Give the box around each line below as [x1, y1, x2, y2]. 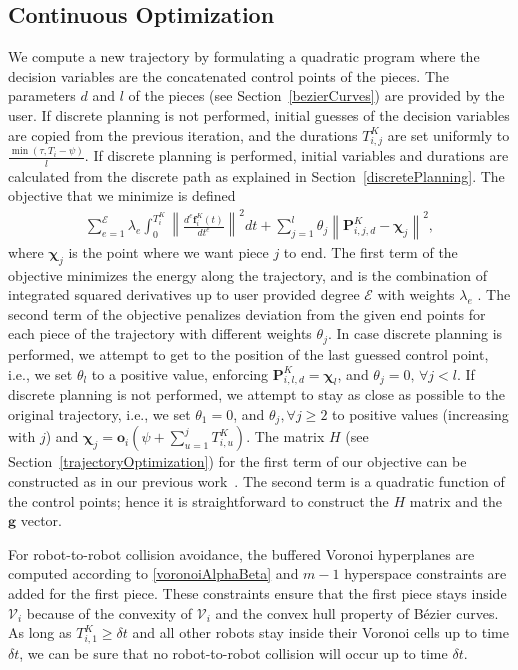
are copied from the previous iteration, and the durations [8, 124, 358, 145]
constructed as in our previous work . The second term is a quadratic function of [8, 470, 505, 491]
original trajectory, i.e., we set [8, 403, 191, 424]
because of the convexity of [26, 602, 193, 623]
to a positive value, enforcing [91, 363, 269, 384]
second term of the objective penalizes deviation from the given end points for [8, 303, 486, 324]
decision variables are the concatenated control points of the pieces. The [8, 65, 449, 86]
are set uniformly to [387, 124, 510, 145]
